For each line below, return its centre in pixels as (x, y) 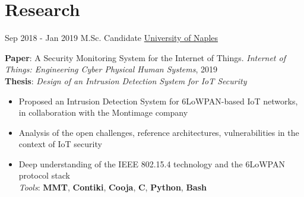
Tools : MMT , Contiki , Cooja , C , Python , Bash (113, 187)
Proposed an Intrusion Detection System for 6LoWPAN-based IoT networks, (158, 101)
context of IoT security (60, 144)
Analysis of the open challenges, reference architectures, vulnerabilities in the (159, 132)
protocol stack (44, 175)
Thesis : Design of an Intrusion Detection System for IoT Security (126, 80)
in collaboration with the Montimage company (103, 112)
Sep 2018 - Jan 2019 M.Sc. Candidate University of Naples (112, 38)
